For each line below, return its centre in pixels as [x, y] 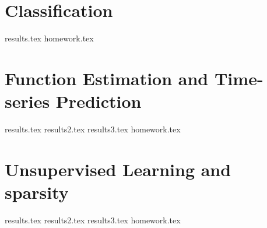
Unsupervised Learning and [118, 169]
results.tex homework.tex [49, 38]
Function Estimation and [107, 78]
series [27, 101]
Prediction [99, 101]
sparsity [37, 192]
